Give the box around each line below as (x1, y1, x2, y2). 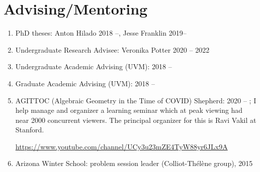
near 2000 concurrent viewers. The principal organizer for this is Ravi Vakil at (15, 114, 256, 125)
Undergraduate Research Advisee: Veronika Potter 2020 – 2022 (15, 44, 210, 55)
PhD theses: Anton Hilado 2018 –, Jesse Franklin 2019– (15, 28, 187, 38)
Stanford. (15, 124, 44, 135)
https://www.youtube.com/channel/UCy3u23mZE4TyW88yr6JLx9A (15, 141, 228, 151)
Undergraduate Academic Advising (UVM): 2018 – (15, 61, 172, 72)
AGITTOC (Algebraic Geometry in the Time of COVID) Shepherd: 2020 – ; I (15, 95, 256, 105)
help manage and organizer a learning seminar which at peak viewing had (15, 105, 243, 115)
